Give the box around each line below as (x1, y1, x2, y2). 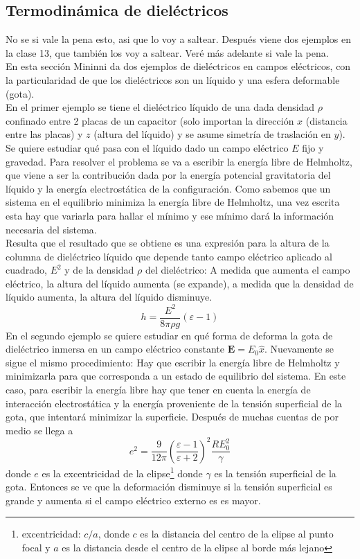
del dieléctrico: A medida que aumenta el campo (145, 263, 350, 277)
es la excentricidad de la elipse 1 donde (42, 463, 203, 480)
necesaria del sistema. (6, 222, 97, 236)
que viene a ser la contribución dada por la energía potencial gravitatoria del (6, 168, 331, 182)
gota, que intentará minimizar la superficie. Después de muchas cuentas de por (6, 409, 339, 424)
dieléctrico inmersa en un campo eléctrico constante (6, 341, 225, 356)
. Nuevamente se (264, 341, 334, 356)
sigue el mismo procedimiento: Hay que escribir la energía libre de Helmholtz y (6, 355, 340, 369)
